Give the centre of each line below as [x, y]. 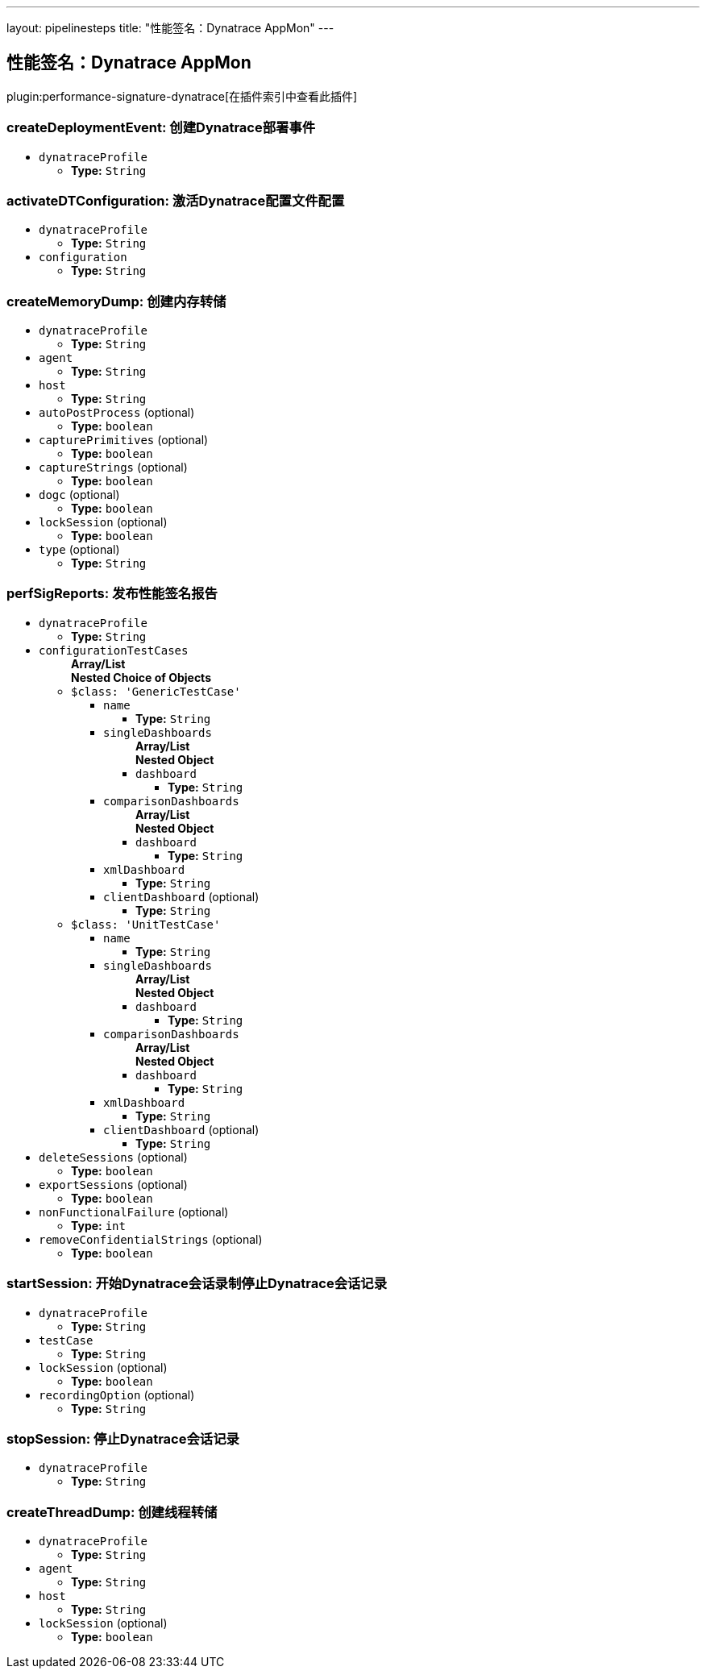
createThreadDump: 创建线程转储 [112, 1512]
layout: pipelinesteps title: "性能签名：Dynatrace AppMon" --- [170, 28]
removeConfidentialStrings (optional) [151, 1239]
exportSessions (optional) [113, 1184]
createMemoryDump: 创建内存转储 [116, 301]
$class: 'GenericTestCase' [156, 691]
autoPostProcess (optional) [117, 413]
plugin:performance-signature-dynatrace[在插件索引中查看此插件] [182, 96]
